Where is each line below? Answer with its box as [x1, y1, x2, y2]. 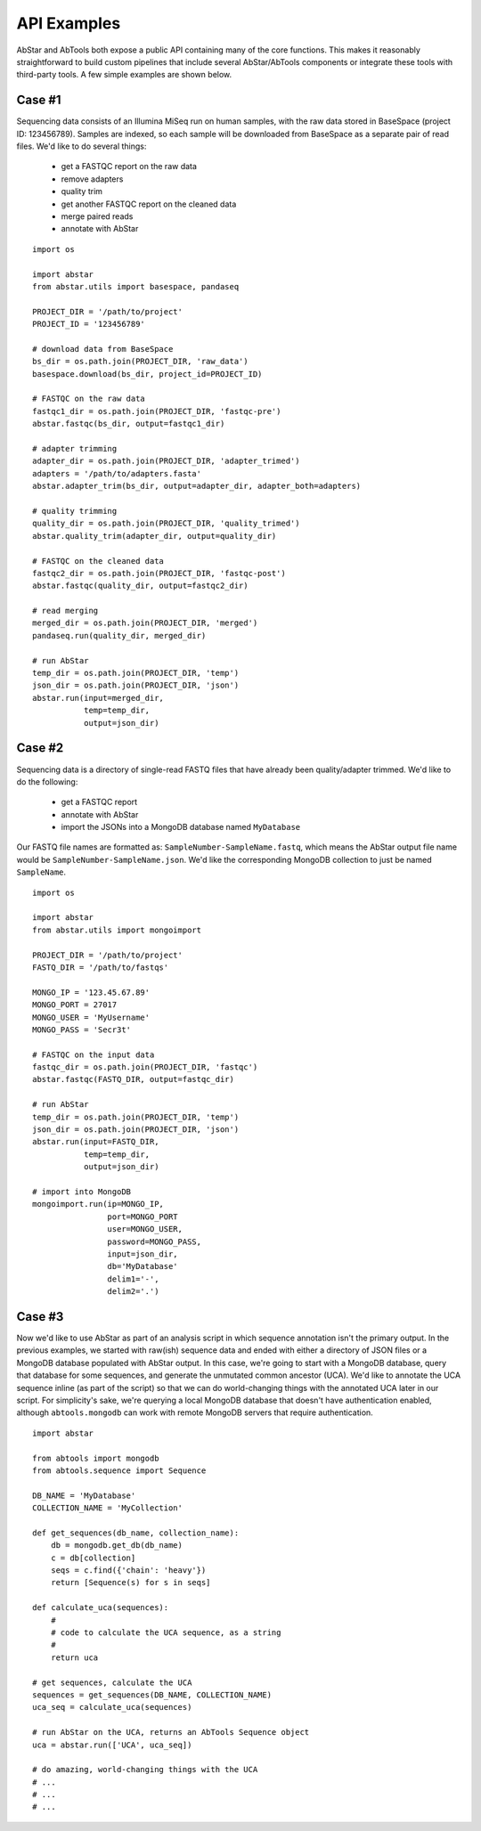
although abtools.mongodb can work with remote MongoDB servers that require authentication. [16, 1407, 373, 1418]
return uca [50, 1652, 99, 1663]
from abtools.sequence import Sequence [32, 1465, 207, 1476]
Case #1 [16, 93, 61, 108]
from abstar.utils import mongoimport [32, 924, 202, 935]
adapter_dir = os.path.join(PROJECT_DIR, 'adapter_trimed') [32, 456, 300, 467]
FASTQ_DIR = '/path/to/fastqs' [32, 962, 169, 972]
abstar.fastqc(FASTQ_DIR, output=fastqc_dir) [32, 1074, 235, 1085]
